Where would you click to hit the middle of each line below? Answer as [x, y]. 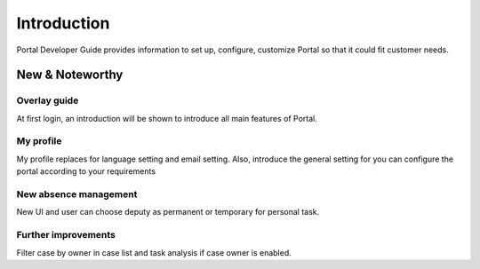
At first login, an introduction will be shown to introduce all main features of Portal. [167, 118]
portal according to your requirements [86, 171]
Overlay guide [48, 100]
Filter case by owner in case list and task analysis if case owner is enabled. [154, 252]
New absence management [77, 194]
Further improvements [66, 235]
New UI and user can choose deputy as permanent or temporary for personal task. [168, 212]
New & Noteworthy [70, 75]
